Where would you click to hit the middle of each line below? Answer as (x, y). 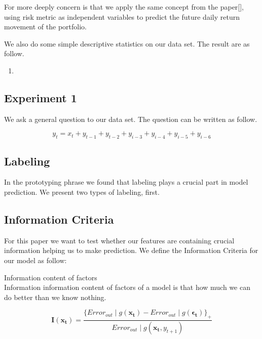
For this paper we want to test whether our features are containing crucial (119, 240)
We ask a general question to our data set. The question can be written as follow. (131, 119)
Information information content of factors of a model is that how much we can (127, 287)
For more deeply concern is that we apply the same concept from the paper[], (124, 7)
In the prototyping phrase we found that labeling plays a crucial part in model (126, 182)
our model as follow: (35, 260)
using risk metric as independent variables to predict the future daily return (122, 16)
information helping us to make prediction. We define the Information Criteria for (131, 250)
